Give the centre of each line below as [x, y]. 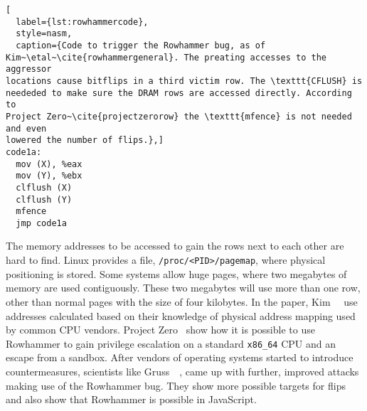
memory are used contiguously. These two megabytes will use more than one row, [183, 288]
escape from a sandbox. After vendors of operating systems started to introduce [180, 357]
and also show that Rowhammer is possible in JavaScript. [131, 399]
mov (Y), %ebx [49, 176]
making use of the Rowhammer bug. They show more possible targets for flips [176, 385]
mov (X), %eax [49, 164]
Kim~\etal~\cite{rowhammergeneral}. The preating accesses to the [166, 57]
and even [26, 128]
